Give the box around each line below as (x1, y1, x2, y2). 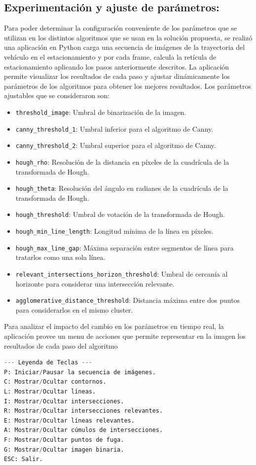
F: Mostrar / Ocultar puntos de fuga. (4, 436, 124, 444)
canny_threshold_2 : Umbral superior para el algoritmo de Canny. (15, 140, 216, 150)
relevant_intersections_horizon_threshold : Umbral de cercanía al (15, 268, 228, 279)
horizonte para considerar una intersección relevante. (15, 278, 175, 288)
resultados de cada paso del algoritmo (4, 340, 118, 351)
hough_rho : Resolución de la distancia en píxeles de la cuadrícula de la (15, 156, 229, 167)
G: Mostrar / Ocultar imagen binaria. (4, 446, 124, 453)
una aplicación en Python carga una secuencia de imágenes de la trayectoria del (4, 42, 245, 52)
